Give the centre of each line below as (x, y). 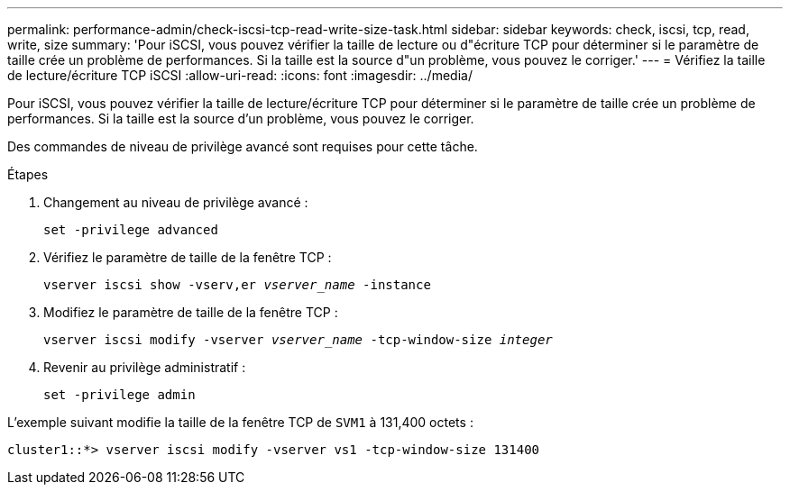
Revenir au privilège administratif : (145, 367)
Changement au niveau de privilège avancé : (176, 202)
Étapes (28, 174)
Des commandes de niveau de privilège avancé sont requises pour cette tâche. (243, 146)
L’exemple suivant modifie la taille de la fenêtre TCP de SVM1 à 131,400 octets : (240, 422)
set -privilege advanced (131, 230)
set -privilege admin (119, 395)
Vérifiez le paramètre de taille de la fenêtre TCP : (188, 257)
